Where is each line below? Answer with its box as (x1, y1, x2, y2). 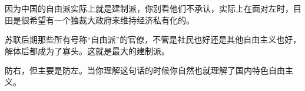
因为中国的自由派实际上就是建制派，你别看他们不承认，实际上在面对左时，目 (5, 2, 301, 14)
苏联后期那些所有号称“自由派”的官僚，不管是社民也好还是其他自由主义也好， (5, 33, 301, 45)
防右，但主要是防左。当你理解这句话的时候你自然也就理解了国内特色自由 (5, 64, 285, 76)
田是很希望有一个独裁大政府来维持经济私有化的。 (5, 13, 194, 26)
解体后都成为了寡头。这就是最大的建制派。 (5, 44, 170, 57)
